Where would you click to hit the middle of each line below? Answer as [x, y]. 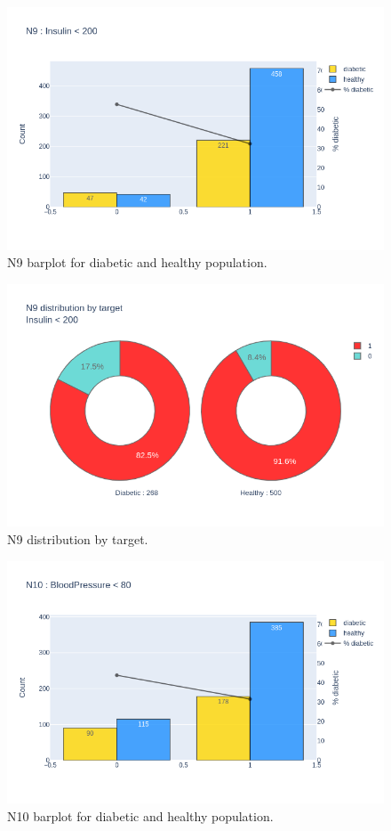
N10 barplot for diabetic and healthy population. [140, 815]
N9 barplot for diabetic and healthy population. [137, 262]
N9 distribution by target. [78, 538]
